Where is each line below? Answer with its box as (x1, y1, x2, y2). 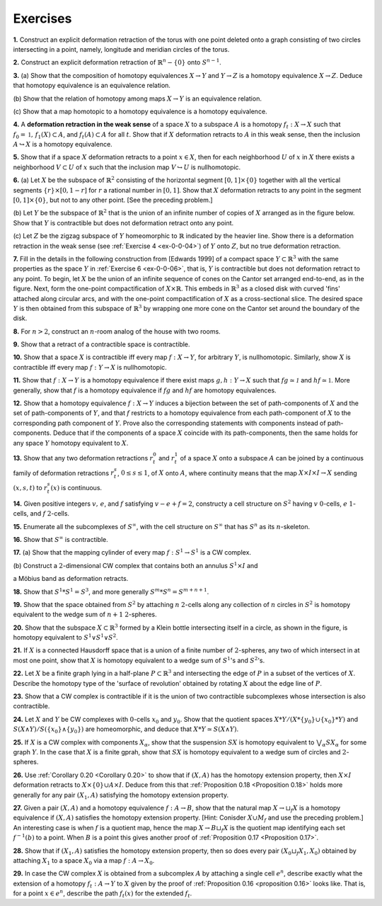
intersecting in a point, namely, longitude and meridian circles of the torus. (13, 45, 230, 53)
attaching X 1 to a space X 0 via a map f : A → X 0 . (13, 856, 155, 866)
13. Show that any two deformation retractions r (13, 453, 154, 462)
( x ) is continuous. (50, 483, 103, 492)
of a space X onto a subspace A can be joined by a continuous (180, 453, 364, 462)
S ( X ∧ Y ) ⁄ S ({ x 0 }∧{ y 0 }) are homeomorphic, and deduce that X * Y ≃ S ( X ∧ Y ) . (13, 725, 239, 735)
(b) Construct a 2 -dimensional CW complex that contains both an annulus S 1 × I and (13, 560, 258, 570)
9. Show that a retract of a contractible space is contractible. (13, 340, 190, 349)
